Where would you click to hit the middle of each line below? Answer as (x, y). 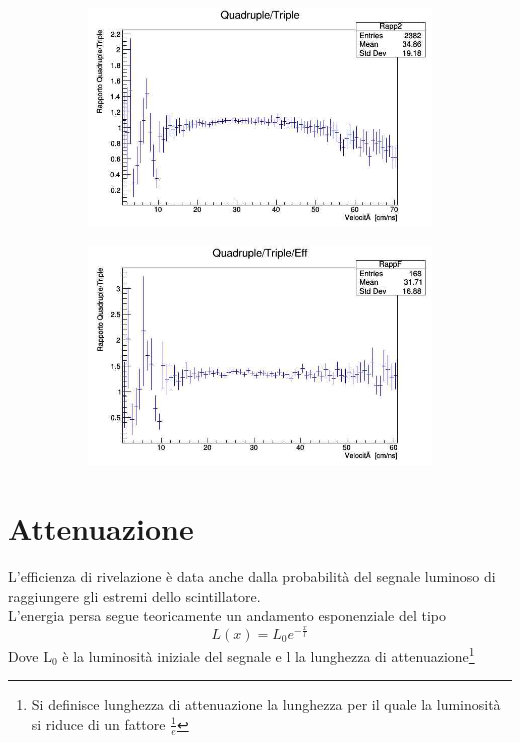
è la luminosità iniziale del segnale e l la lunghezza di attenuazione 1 (268, 654)
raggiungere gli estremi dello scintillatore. (134, 595)
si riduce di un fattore (98, 723)
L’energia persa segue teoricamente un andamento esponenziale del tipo (227, 615)
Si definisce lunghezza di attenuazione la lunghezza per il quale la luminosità (266, 704)
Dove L (30, 655)
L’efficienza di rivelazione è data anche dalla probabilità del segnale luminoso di (252, 576)
